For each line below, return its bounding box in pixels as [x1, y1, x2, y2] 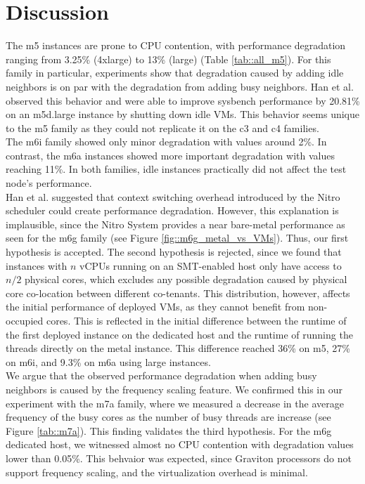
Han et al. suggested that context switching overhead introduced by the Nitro [6, 189, 340, 204]
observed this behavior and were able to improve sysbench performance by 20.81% [6, 93, 360, 107]
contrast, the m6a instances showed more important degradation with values [6, 148, 335, 162]
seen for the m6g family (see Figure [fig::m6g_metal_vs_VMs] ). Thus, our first [6, 230, 349, 245]
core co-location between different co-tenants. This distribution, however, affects [6, 285, 350, 300]
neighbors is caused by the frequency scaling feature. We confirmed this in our [6, 381, 342, 396]
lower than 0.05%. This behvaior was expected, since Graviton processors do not [6, 450, 352, 465]
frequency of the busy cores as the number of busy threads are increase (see [6, 410, 331, 424]
